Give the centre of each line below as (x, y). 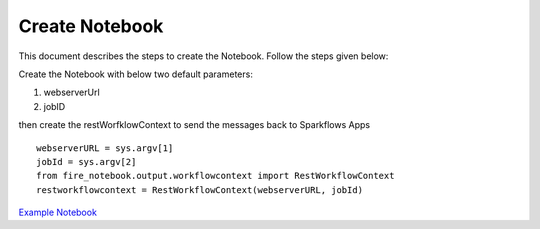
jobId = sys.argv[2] (86, 161)
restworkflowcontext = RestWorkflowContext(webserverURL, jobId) (200, 189)
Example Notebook (57, 212)
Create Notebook (91, 26)
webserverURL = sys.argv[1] (105, 148)
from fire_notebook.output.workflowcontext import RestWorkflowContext (215, 176)
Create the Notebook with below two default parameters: (136, 74)
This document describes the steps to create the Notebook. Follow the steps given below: (203, 56)
